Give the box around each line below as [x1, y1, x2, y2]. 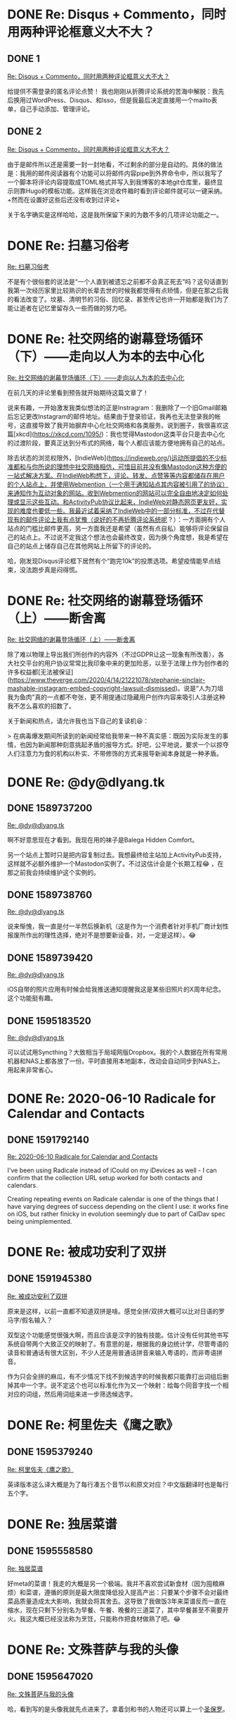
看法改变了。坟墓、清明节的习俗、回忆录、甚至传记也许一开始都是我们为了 [13, 295, 229, 303]
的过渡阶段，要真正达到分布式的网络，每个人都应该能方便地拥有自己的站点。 [7, 438, 229, 447]
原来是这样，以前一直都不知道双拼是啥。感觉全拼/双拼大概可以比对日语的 [7, 1307, 219, 1315]
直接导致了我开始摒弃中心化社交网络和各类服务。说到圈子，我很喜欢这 [25, 421, 229, 429]
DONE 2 [7, 125, 42, 137]
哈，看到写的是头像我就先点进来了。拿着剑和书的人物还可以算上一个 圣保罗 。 [7, 1705, 229, 1714]
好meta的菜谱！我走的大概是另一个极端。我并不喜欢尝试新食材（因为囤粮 [7, 1580, 219, 1588]
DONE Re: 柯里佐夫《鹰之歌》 [7, 1418, 179, 1433]
